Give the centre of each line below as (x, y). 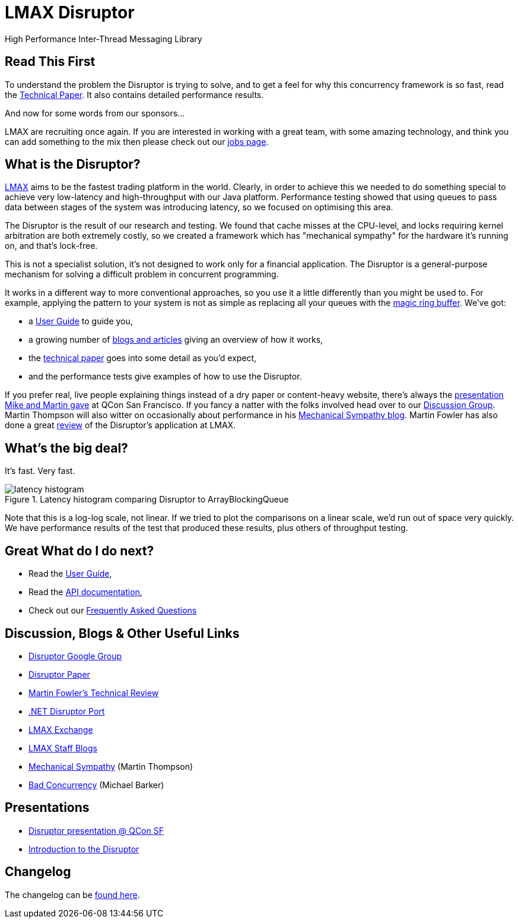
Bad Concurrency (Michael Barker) (96, 785)
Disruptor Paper (59, 674)
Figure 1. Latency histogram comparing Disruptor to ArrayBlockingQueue (147, 500)
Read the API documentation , (85, 592)
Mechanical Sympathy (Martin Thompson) (111, 766)
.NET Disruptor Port (67, 711)
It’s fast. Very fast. (40, 471)
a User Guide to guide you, (81, 321)
